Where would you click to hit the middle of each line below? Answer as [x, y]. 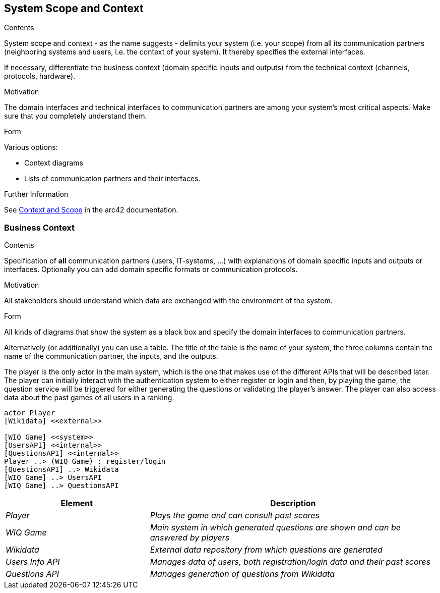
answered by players [190, 538]
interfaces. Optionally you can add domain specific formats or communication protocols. [151, 269]
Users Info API [33, 562]
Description [293, 503]
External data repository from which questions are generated [266, 550]
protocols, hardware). [40, 76]
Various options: [31, 147]
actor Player [30, 413]
